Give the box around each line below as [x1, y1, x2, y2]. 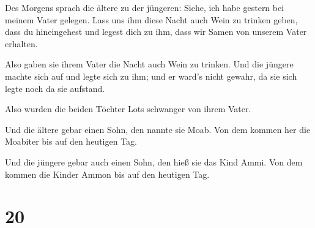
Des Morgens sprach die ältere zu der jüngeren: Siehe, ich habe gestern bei [5, 1, 284, 13]
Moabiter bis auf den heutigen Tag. [5, 135, 137, 148]
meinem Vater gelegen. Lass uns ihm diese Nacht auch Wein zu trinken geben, [5, 13, 298, 26]
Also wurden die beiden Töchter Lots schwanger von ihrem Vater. [5, 102, 251, 115]
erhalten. [5, 37, 38, 50]
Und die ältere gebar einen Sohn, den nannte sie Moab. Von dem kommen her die [5, 123, 311, 135]
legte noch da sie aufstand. [5, 82, 105, 94]
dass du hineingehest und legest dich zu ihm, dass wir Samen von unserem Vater [5, 25, 307, 38]
